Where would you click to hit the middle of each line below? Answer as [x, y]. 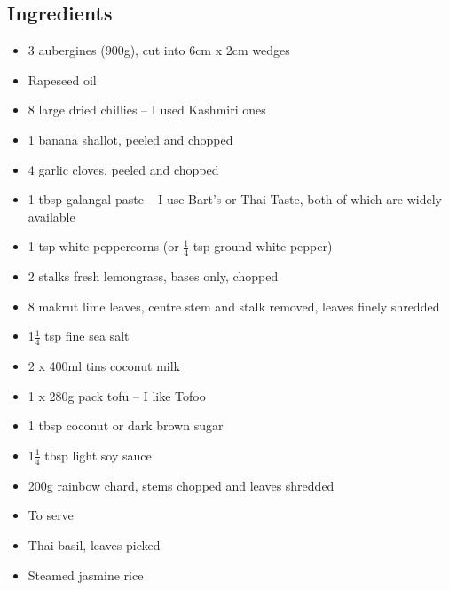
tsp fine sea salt [87, 336]
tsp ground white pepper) [263, 246]
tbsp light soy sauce [98, 455]
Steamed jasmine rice [86, 574]
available [51, 216]
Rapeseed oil [62, 79]
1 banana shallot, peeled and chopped [130, 139]
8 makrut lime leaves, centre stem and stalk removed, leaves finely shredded [234, 306]
